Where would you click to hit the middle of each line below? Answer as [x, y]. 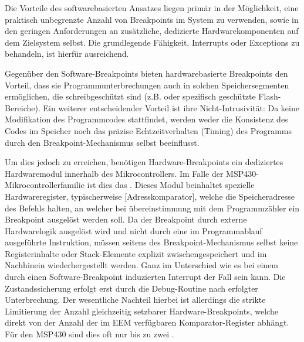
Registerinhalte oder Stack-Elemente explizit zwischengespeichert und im [136, 253]
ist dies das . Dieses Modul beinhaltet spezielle [171, 185]
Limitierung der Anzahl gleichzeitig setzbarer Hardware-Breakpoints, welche [141, 311]
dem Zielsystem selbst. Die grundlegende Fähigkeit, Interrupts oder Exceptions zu [152, 42]
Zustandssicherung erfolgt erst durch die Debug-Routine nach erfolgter [131, 288]
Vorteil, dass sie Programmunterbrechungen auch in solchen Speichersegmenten [147, 85]
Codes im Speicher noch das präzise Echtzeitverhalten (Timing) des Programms [148, 130]
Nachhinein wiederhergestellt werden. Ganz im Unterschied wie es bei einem [141, 265]
